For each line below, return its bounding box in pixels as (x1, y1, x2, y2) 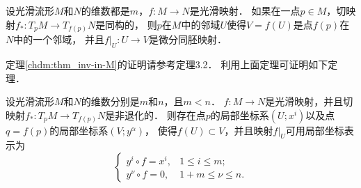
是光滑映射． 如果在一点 (189, 3, 300, 17)
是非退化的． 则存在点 (105, 107, 206, 122)
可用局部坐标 (285, 123, 344, 137)
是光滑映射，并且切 (265, 94, 353, 109)
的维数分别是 (81, 94, 140, 109)
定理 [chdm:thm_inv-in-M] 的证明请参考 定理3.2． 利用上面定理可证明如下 (6, 56, 328, 71)
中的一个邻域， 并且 (13, 32, 104, 47)
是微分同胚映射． (148, 32, 227, 47)
